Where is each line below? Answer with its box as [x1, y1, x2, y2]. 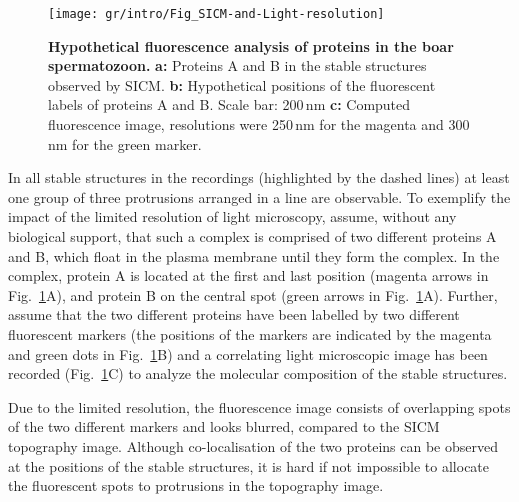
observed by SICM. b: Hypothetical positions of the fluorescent [48, 74, 436, 95]
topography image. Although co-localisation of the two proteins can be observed [8, 435, 498, 456]
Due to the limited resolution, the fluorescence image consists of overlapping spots [8, 396, 511, 417]
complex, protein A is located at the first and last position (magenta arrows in [8, 265, 489, 286]
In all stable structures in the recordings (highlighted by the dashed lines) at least [8, 167, 510, 188]
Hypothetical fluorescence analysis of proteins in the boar [48, 35, 454, 56]
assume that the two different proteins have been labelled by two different [8, 304, 460, 325]
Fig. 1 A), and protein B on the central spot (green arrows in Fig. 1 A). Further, [8, 284, 498, 305]
